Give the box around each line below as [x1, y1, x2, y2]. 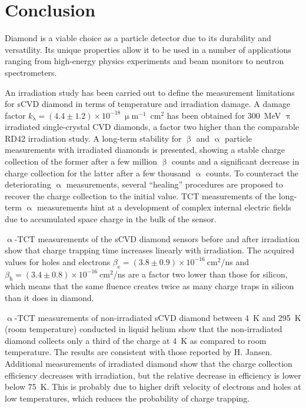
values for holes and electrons [5, 255, 111, 267]
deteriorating [5, 178, 51, 190]
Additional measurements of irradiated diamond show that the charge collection [5, 357, 292, 369]
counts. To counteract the [206, 166, 298, 179]
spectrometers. [5, 66, 57, 78]
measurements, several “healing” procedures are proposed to [66, 178, 283, 190]
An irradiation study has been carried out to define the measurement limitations [5, 86, 295, 98]
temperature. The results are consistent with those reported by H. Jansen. [5, 346, 272, 358]
